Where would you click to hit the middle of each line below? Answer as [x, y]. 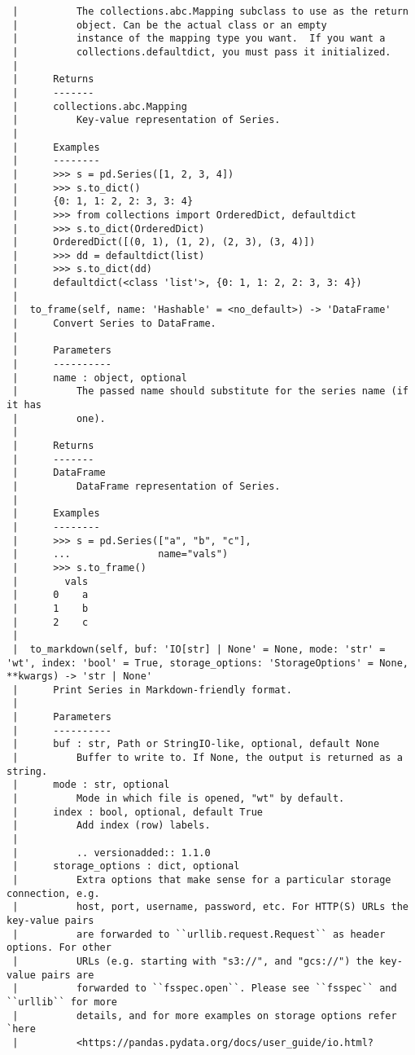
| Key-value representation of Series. [146, 120]
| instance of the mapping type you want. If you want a [199, 39]
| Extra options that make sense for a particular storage [202, 880]
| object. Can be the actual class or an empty [170, 25]
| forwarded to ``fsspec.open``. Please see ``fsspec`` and [205, 989]
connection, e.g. [53, 893]
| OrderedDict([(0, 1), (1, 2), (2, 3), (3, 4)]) [164, 242]
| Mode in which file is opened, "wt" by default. [179, 799]
